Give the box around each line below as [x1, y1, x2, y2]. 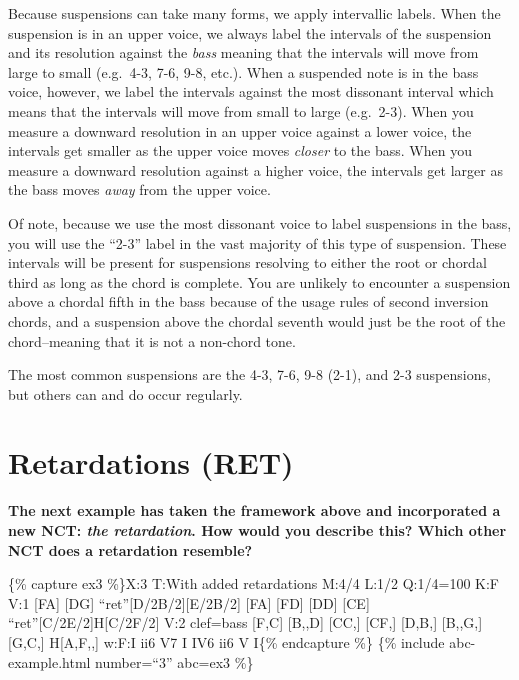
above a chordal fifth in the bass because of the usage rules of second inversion [8, 291, 489, 312]
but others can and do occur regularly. [8, 383, 243, 404]
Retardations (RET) [8, 442, 294, 483]
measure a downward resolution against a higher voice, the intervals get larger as [8, 159, 503, 180]
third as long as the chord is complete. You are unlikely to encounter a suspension [8, 271, 511, 292]
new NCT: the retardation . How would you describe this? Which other [8, 520, 507, 540]
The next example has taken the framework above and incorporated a [8, 500, 501, 521]
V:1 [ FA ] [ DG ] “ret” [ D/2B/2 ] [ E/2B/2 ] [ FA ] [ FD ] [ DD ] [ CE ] [8, 592, 370, 613]
